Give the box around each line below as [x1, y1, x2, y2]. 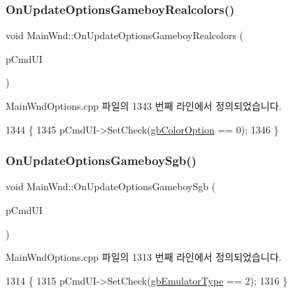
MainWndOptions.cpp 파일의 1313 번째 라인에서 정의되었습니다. [6, 250, 282, 264]
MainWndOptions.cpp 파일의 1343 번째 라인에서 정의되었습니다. [6, 99, 282, 113]
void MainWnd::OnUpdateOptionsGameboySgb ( [6, 179, 216, 194]
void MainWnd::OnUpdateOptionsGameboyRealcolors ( [6, 28, 244, 43]
